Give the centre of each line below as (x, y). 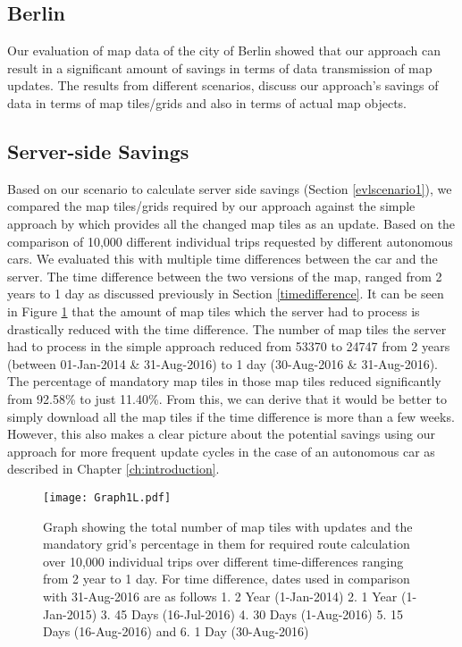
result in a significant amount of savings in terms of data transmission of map (220, 67)
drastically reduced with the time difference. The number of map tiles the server (227, 328)
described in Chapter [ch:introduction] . (113, 469)
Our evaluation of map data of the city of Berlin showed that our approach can (224, 50)
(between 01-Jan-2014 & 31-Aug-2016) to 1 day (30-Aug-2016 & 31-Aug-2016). (223, 363)
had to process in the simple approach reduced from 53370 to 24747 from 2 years (229, 346)
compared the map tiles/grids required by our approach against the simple (211, 206)
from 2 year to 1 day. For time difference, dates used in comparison (227, 579)
